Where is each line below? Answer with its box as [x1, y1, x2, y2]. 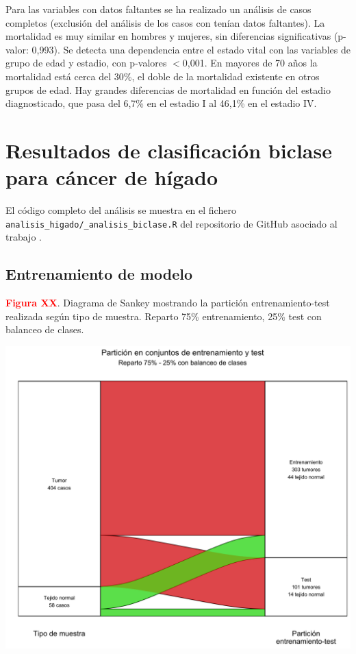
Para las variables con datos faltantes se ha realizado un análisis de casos [5, 2, 311, 16]
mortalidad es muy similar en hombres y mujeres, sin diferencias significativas [5, 29, 331, 43]
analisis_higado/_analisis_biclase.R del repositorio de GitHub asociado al [5, 216, 338, 230]
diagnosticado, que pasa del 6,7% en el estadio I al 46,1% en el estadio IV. [5, 96, 317, 110]
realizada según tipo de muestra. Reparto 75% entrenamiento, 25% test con [5, 308, 322, 323]
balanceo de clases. [5, 322, 84, 337]
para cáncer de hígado [5, 163, 218, 191]
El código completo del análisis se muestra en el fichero [5, 203, 236, 217]
